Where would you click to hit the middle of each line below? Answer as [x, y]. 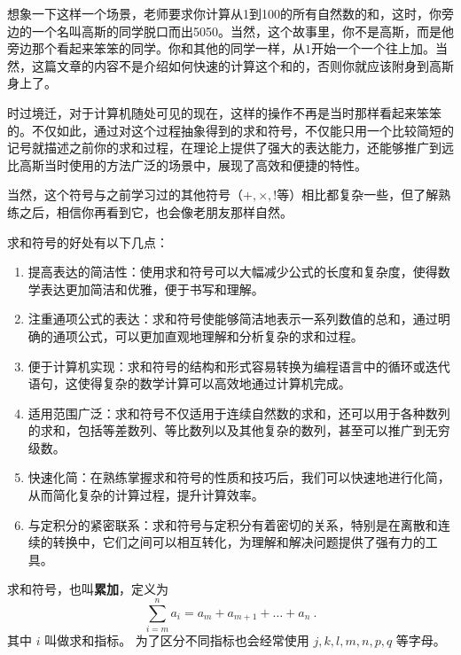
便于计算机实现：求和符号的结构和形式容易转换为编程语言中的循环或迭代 [239, 366]
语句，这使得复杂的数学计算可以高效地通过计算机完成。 [189, 383]
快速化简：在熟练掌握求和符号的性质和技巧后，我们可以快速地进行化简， [239, 477]
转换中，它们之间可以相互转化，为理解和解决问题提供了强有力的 [239, 542]
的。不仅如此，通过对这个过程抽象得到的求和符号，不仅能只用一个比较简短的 [230, 130]
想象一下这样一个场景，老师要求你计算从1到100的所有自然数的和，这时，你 [224, 13]
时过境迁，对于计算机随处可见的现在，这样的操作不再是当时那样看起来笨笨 [224, 112]
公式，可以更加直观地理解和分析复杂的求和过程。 [220, 335]
